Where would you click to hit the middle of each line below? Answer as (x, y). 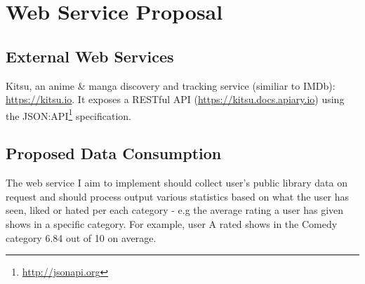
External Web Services (90, 56)
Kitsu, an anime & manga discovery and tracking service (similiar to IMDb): (171, 85)
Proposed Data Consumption (114, 153)
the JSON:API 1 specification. (69, 114)
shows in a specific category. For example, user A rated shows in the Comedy (172, 224)
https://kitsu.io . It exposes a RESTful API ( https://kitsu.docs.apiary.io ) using (175, 99)
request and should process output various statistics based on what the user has (178, 196)
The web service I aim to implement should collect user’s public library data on (177, 183)
